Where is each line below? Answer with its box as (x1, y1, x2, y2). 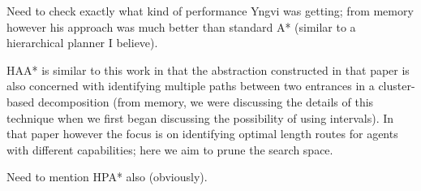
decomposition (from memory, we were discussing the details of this (37, 93, 374, 110)
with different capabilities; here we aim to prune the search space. (6, 141, 333, 158)
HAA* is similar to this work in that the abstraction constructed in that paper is (6, 61, 410, 78)
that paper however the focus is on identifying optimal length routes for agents (6, 125, 398, 142)
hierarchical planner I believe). (6, 34, 158, 51)
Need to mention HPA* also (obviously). (6, 168, 208, 185)
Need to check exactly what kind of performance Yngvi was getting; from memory (6, 2, 414, 19)
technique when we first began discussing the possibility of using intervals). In (6, 109, 394, 126)
